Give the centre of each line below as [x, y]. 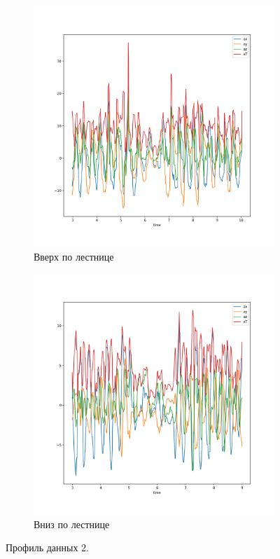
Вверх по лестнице [74, 256]
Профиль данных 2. [47, 547]
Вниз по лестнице [72, 524]
